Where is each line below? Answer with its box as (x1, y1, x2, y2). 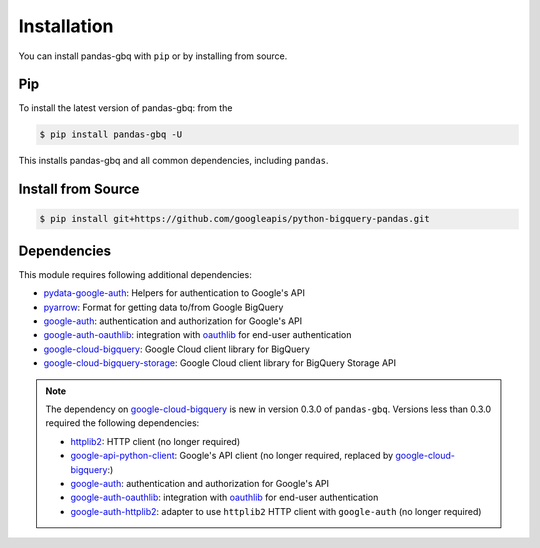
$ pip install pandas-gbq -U (39, 129, 183, 140)
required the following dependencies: (45, 417, 200, 429)
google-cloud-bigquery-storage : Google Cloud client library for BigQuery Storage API (43, 357, 397, 369)
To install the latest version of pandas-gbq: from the (18, 102, 233, 114)
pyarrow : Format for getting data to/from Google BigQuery (43, 301, 284, 313)
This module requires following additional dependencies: (18, 268, 252, 280)
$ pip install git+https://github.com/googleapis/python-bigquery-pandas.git (39, 213, 430, 225)
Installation (18, 15, 114, 37)
